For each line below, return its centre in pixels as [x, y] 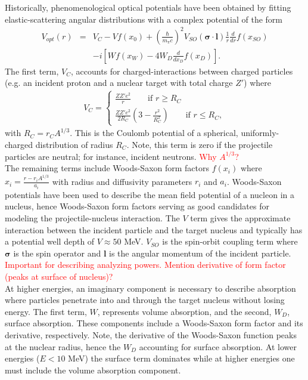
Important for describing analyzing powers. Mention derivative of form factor [145, 265]
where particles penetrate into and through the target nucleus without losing [145, 300]
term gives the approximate [240, 217]
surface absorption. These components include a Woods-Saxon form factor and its [154, 323]
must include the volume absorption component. [93, 370]
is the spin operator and [57, 253]
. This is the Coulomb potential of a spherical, [154, 133]
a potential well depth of [50, 241]
